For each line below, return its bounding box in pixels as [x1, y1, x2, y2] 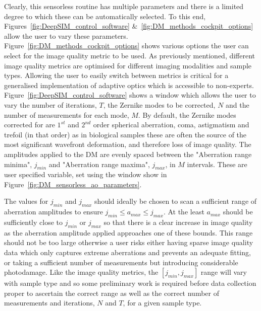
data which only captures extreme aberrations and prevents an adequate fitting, [4, 247, 251, 258]
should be [223, 206, 253, 217]
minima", [4, 159, 32, 169]
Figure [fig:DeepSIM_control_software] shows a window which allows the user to [4, 90, 256, 100]
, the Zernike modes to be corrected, [103, 99, 216, 110]
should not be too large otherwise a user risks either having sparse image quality [4, 237, 253, 248]
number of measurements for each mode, [4, 109, 129, 120]
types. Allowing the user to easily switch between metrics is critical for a [4, 70, 229, 81]
